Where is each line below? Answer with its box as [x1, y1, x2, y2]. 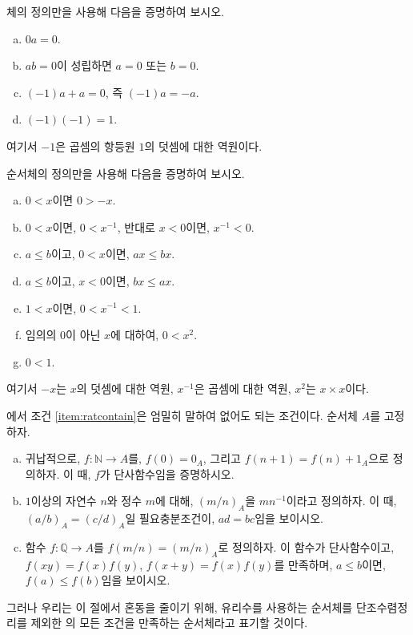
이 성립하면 [56, 57, 112, 74]
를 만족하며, [274, 556, 333, 572]
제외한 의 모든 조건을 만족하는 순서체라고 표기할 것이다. [30, 614, 308, 631]
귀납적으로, [25, 450, 81, 467]
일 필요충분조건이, [125, 510, 215, 527]
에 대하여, [110, 326, 159, 343]
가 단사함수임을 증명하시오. [99, 465, 235, 482]
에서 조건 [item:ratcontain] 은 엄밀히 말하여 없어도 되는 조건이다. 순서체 [6, 406, 358, 423]
